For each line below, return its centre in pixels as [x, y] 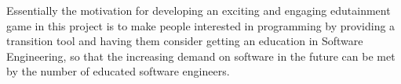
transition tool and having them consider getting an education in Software [185, 41]
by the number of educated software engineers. [118, 71]
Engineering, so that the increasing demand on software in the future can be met [201, 56]
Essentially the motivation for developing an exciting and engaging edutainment [199, 10]
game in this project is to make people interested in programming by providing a [201, 25]
